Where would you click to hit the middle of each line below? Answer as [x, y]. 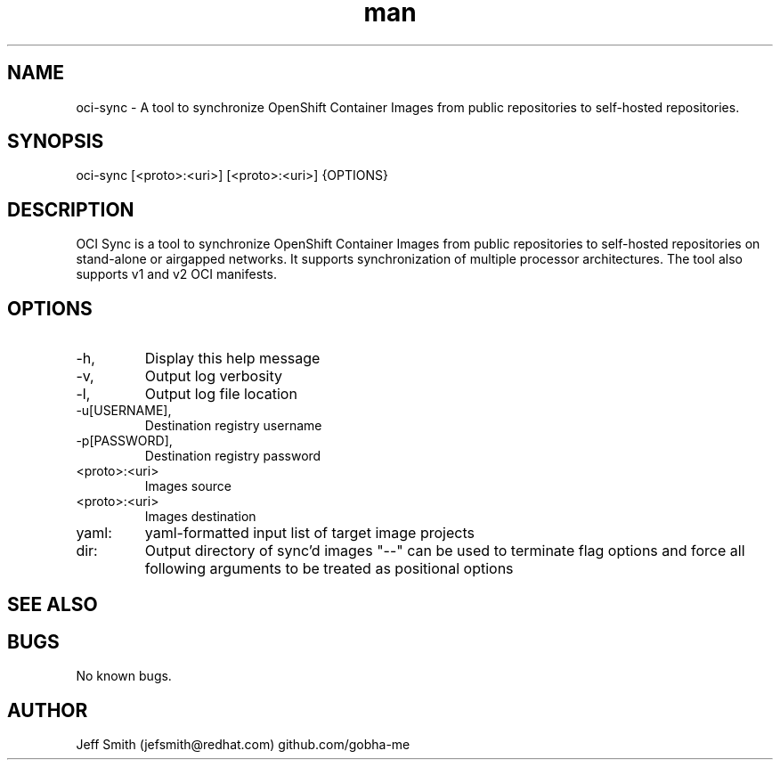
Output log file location [221, 394]
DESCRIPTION [71, 209]
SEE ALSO [53, 604]
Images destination [200, 517]
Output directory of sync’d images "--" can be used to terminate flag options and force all [445, 551]
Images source [188, 486]
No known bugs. [124, 676]
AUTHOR [48, 710]
